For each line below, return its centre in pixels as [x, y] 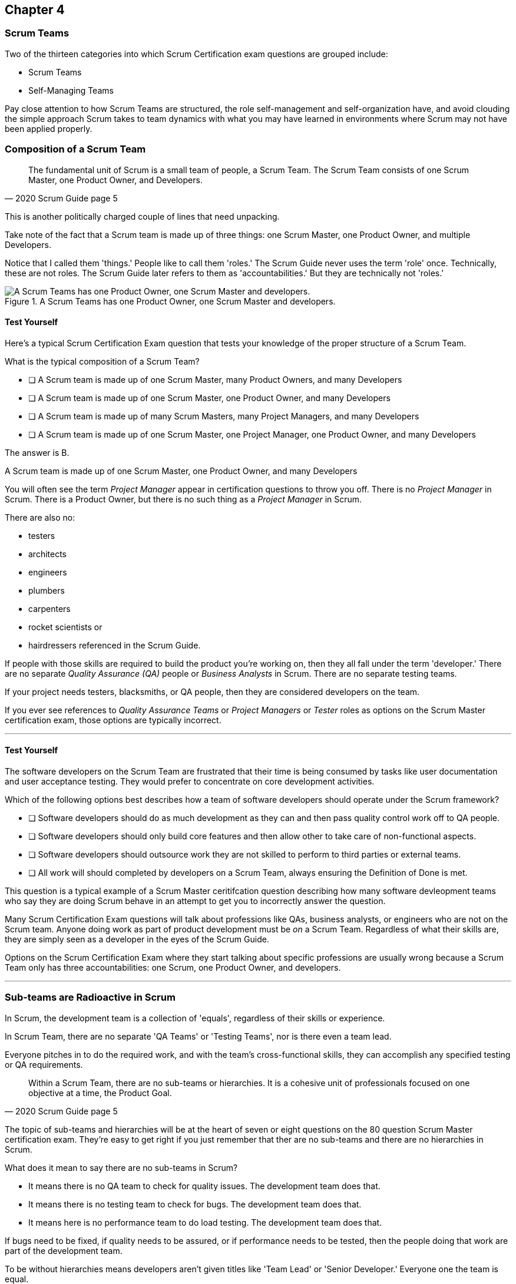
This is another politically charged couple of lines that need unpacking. [142, 216]
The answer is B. [37, 452]
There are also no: [40, 517]
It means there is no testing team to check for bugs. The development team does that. [195, 1204]
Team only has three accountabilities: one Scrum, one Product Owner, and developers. [173, 967]
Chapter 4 [35, 10]
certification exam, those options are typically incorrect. [113, 720]
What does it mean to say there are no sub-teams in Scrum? [121, 1167]
